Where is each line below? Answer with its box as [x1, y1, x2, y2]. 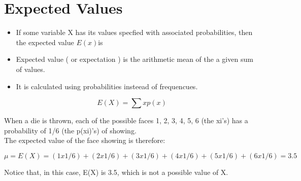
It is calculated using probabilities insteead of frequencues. [16, 81, 198, 91]
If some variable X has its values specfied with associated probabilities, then [16, 27, 253, 38]
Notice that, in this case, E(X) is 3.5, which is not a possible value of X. [4, 166, 228, 177]
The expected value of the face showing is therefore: [4, 135, 165, 146]
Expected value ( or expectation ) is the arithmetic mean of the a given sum [16, 54, 253, 64]
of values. [16, 63, 45, 74]
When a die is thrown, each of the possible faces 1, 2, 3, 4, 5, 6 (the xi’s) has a [4, 115, 248, 126]
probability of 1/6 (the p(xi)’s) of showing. [4, 125, 137, 135]
